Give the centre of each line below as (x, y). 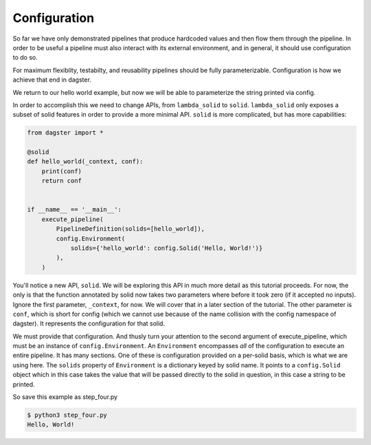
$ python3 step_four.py (67, 415)
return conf (62, 181)
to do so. (25, 58)
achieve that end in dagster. (52, 80)
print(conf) (62, 171)
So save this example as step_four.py (65, 397)
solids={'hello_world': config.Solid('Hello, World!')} (167, 248)
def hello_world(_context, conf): (85, 162)
